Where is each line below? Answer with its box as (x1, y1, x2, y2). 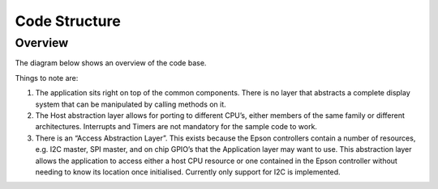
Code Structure (15, 12, 121, 30)
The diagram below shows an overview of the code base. (15, 58, 207, 68)
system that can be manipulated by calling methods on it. (35, 99, 226, 109)
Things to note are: (15, 73, 79, 82)
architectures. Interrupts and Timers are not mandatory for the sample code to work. (35, 122, 318, 132)
